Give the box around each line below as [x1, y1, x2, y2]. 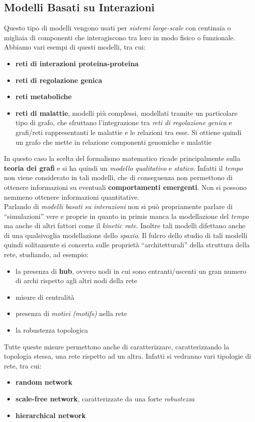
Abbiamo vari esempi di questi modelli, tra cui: [4, 42, 146, 52]
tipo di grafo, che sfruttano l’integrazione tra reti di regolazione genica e [15, 117, 232, 128]
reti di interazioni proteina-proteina [15, 58, 139, 68]
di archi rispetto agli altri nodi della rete [15, 275, 137, 286]
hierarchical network [15, 410, 86, 420]
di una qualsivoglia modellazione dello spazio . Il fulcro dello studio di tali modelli [4, 230, 248, 240]
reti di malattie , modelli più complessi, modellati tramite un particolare [15, 107, 238, 118]
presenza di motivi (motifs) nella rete [15, 308, 127, 318]
